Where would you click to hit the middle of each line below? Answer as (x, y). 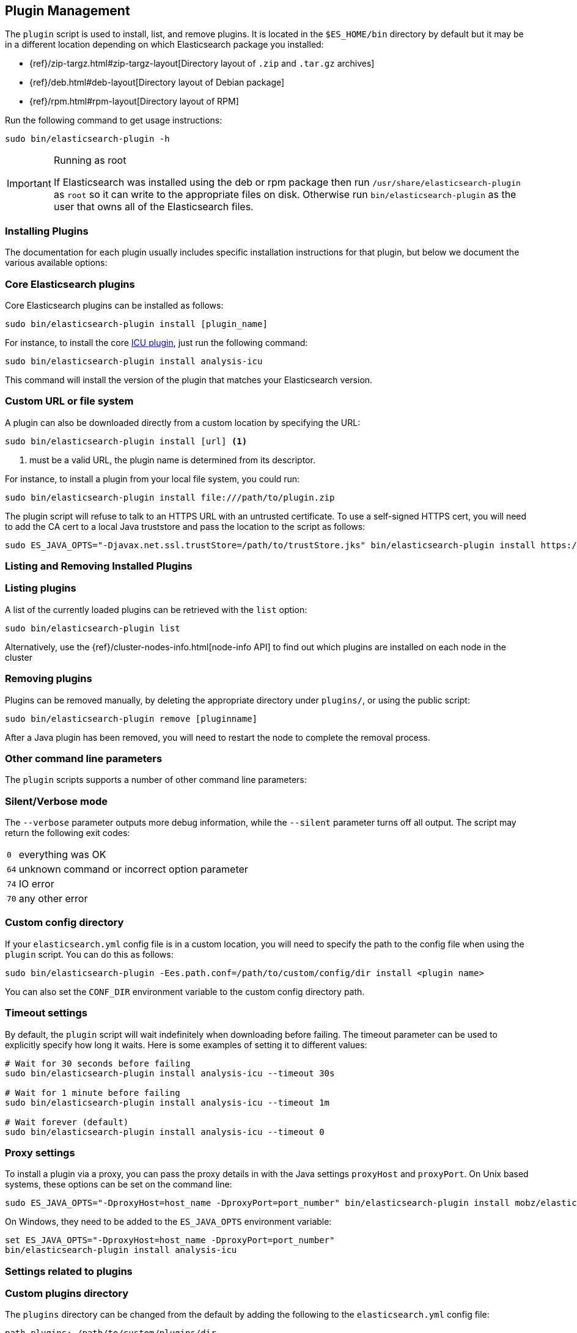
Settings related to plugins (69, 1271)
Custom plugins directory (67, 1294)
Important (29, 184)
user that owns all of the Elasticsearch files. (153, 207)
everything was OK (62, 855)
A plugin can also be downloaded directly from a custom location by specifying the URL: (183, 422)
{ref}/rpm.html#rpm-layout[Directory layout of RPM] (134, 101)
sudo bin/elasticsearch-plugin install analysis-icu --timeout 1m (167, 1102)
